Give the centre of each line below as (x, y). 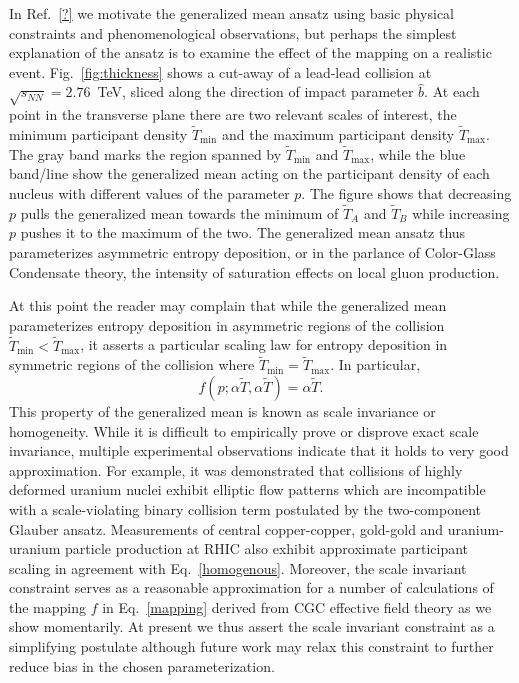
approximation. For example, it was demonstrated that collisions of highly (236, 469)
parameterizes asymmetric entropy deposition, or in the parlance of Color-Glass (252, 251)
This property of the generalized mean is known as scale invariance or (222, 410)
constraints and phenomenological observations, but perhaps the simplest (233, 32)
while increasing (461, 212)
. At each (452, 91)
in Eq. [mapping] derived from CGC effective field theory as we (297, 606)
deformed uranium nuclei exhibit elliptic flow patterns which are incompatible (247, 489)
